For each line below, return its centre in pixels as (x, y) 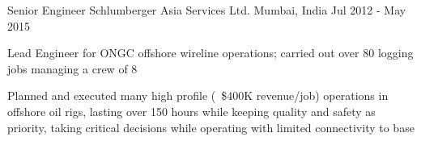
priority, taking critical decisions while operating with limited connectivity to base (211, 127)
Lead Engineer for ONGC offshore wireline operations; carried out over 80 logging (210, 53)
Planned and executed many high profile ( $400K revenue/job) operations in (198, 95)
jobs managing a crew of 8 (72, 68)
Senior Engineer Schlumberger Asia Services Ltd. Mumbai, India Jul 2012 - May (207, 10)
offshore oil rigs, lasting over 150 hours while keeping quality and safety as (191, 111)
